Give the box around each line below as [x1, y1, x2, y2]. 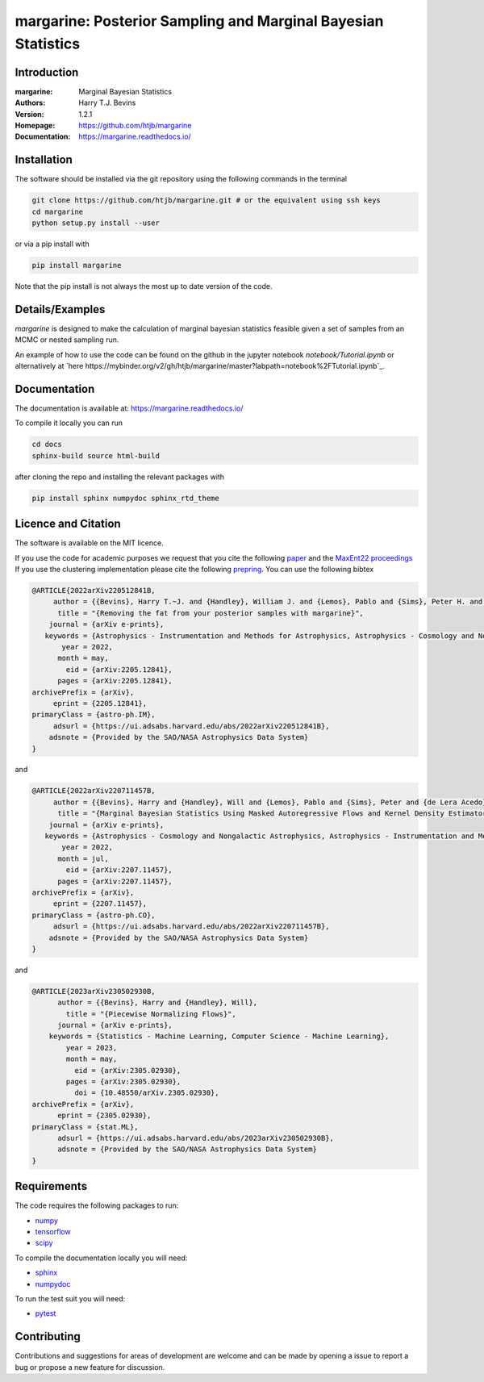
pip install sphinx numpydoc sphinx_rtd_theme [31, 493, 219, 503]
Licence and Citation [15, 517, 121, 531]
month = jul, [57, 854, 109, 863]
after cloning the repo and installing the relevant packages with [15, 472, 225, 482]
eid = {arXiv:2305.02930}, [73, 1066, 181, 1075]
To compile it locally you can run [15, 418, 123, 428]
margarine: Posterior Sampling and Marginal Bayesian [15, 12, 384, 30]
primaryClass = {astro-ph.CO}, [31, 910, 156, 920]
